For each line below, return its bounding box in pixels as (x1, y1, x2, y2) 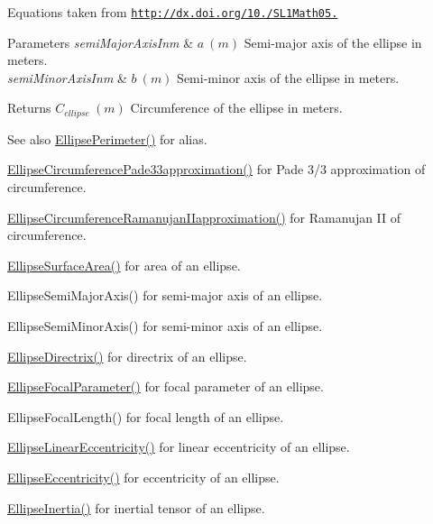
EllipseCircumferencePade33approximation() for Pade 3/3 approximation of (7, 160, 426, 179)
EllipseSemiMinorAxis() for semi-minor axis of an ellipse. (7, 317, 323, 336)
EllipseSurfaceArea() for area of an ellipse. (7, 255, 241, 274)
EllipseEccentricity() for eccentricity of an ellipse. (7, 468, 280, 487)
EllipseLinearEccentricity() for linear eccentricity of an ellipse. (7, 437, 350, 456)
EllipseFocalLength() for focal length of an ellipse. (7, 407, 284, 426)
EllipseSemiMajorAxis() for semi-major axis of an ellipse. (7, 286, 323, 305)
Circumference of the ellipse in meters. (130, 98, 343, 117)
